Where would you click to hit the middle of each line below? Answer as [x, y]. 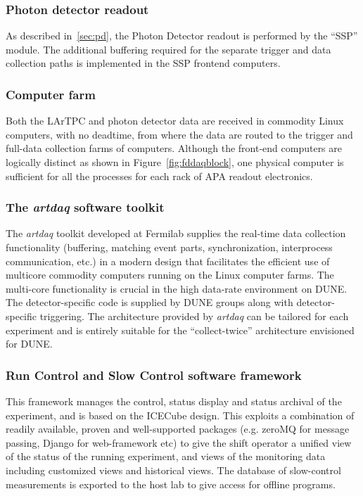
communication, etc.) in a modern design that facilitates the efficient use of [168, 261]
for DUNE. [29, 344]
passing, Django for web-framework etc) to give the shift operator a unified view [179, 442]
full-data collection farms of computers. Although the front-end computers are [174, 148]
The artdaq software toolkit [85, 207]
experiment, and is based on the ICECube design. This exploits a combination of [180, 415]
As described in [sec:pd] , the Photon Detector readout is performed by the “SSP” [182, 36]
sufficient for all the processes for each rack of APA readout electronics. [159, 176]
